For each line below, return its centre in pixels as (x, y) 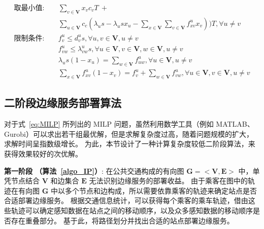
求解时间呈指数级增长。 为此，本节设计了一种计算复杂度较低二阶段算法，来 (130, 144)
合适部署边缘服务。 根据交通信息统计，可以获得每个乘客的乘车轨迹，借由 (126, 200)
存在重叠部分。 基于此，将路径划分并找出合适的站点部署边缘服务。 (122, 220)
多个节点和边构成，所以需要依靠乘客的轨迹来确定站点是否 (161, 190)
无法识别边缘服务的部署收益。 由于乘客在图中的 (169, 181)
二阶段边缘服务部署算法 (63, 103)
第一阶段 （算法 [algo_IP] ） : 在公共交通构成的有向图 (94, 170)
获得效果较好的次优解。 (43, 154)
